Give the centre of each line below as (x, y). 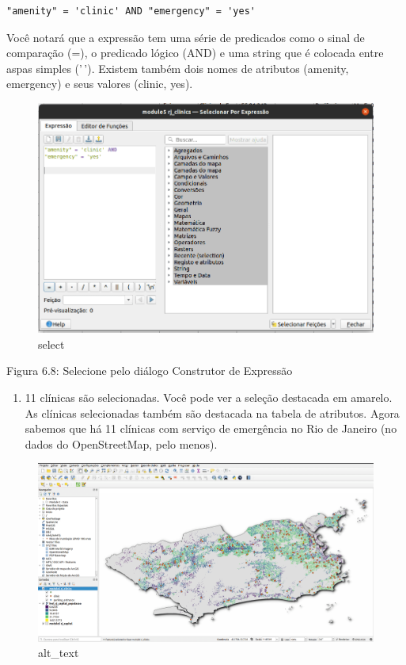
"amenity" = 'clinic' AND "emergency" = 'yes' (131, 11)
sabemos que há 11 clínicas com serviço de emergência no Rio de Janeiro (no (211, 428)
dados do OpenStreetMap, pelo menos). (121, 443)
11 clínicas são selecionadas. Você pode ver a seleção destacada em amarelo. (209, 397)
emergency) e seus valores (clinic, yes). (100, 84)
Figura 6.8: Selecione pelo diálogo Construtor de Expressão (150, 371)
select (51, 344)
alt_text (59, 653)
